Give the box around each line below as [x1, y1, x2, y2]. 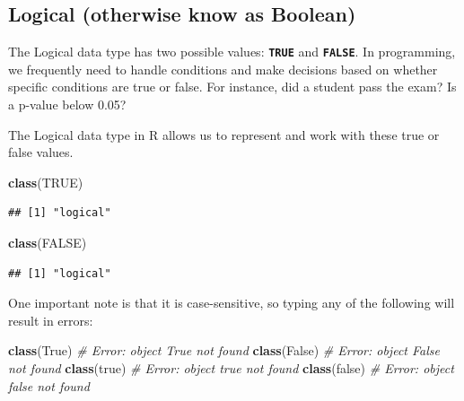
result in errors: [8, 310, 93, 329]
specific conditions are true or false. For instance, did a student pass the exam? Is [8, 77, 457, 96]
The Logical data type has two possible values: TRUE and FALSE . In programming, [8, 42, 456, 61]
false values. [8, 143, 74, 161]
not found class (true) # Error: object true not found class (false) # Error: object [8, 358, 454, 377]
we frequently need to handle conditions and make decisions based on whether [8, 59, 438, 78]
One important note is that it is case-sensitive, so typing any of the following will [8, 293, 455, 312]
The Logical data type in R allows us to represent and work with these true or [8, 125, 440, 144]
